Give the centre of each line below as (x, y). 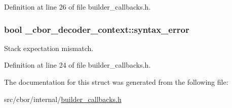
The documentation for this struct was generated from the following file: (116, 82)
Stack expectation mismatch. (49, 48)
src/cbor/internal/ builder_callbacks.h (63, 99)
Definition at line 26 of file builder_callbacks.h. (78, 7)
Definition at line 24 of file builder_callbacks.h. (78, 65)
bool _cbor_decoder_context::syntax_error (97, 29)
